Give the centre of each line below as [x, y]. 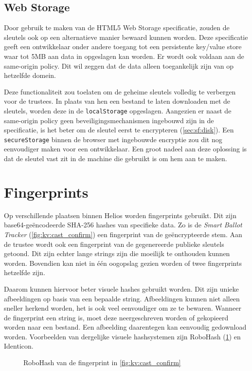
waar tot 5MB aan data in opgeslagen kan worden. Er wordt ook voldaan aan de [124, 56]
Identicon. [19, 346]
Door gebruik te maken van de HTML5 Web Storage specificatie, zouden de [117, 28]
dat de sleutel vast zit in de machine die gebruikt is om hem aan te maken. [116, 158]
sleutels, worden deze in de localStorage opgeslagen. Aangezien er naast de [118, 110]
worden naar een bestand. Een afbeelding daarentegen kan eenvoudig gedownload [125, 327]
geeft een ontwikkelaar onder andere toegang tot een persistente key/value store [123, 46]
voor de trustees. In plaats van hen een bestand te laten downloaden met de [117, 101]
